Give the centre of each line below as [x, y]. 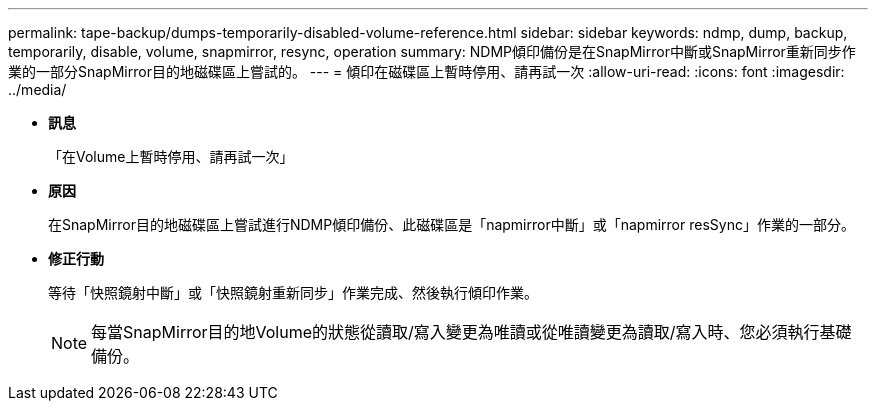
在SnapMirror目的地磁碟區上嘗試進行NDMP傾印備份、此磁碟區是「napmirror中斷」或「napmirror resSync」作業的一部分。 [451, 224]
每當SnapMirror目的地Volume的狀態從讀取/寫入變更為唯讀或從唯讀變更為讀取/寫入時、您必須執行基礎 [471, 332]
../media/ [37, 89]
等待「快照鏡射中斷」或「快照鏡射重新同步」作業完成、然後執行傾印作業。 [293, 292]
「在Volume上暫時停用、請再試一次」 [171, 156]
